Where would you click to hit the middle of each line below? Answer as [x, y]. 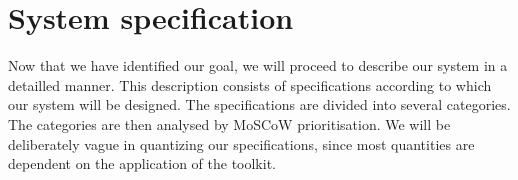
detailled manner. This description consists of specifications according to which [250, 84]
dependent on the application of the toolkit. [142, 163]
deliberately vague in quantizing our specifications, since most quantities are [241, 143]
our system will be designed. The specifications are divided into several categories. [259, 104]
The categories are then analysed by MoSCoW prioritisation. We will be [229, 123]
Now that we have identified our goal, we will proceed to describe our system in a [258, 65]
